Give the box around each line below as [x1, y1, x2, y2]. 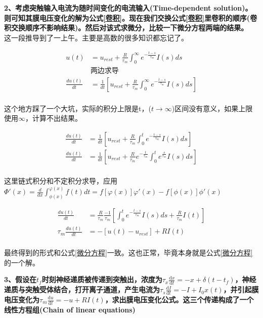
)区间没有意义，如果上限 [171, 103, 253, 113]
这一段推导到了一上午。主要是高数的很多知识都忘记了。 [4, 32, 188, 42]
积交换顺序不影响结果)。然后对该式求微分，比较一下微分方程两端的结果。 [4, 22, 248, 33]
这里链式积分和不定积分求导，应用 [4, 175, 117, 186]
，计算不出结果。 [25, 113, 82, 123]
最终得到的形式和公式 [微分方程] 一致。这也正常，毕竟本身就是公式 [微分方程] [4, 247, 253, 258]
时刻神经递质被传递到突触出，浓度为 [41, 274, 162, 285]
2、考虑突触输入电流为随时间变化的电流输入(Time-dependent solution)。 [4, 3, 252, 13]
